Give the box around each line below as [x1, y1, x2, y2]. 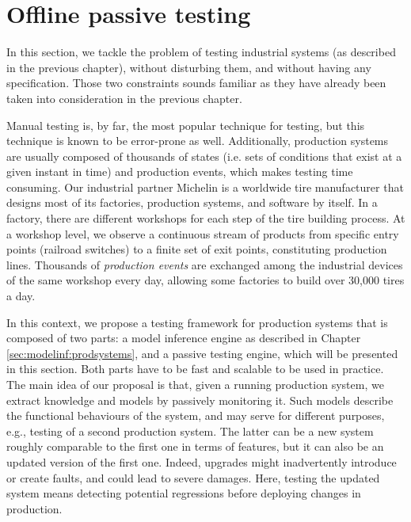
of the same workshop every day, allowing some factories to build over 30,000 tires [6, 272, 405, 288]
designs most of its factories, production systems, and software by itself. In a [6, 194, 378, 211]
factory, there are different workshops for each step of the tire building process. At [6, 210, 405, 227]
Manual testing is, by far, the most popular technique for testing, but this [6, 116, 365, 133]
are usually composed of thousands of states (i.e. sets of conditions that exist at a [6, 147, 402, 164]
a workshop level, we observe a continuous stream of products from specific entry [6, 225, 399, 242]
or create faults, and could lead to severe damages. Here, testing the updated [6, 469, 380, 486]
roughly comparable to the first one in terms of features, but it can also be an [6, 438, 384, 455]
